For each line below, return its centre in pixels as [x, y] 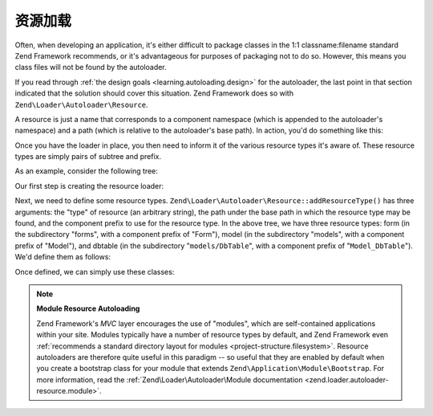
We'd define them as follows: [63, 257]
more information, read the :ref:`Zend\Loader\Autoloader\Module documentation [170, 379]
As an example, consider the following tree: [86, 171]
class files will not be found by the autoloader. [91, 67]
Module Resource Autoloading [88, 308]
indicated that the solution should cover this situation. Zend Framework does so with [154, 93]
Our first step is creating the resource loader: [89, 186]
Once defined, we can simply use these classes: [95, 271]
